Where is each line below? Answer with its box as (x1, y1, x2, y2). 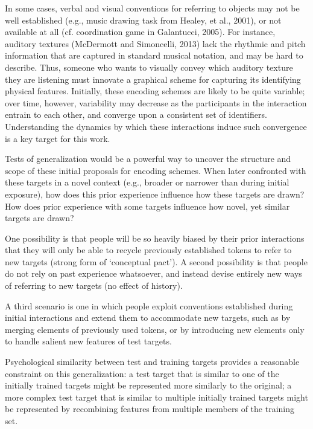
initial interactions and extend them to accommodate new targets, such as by (5, 311, 291, 324)
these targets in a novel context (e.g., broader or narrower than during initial (5, 176, 289, 189)
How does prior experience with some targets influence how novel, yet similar (5, 199, 290, 212)
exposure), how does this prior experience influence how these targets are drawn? (5, 187, 305, 200)
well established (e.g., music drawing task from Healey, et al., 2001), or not (5, 13, 282, 26)
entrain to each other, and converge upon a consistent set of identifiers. (5, 108, 267, 121)
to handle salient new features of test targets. (5, 335, 172, 347)
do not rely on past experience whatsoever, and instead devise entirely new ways (5, 267, 302, 280)
